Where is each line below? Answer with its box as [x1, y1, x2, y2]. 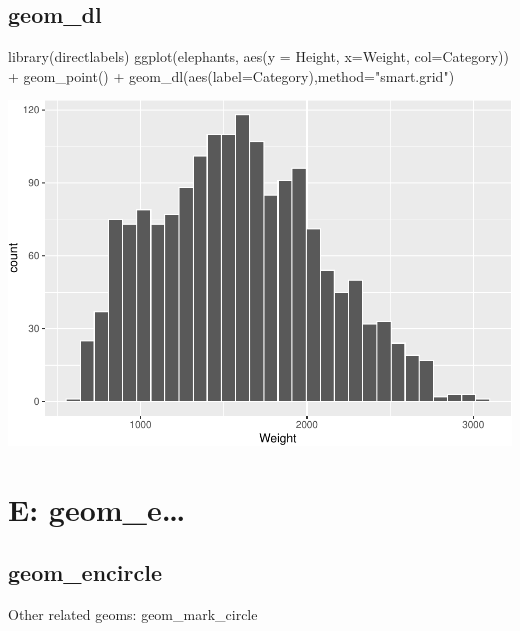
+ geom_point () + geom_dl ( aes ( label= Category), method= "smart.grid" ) [8, 65, 455, 86]
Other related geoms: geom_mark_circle [8, 604, 258, 625]
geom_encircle [8, 557, 162, 588]
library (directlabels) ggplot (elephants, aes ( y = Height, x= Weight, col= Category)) [8, 46, 509, 67]
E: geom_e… [8, 488, 186, 529]
